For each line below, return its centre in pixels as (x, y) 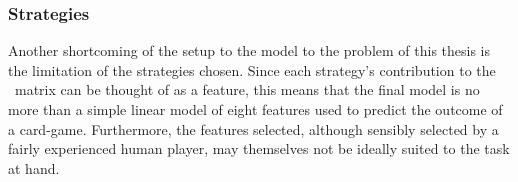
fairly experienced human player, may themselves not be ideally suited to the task (259, 148)
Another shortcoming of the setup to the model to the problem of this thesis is (249, 50)
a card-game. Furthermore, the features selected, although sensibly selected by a (253, 128)
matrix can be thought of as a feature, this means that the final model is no (247, 89)
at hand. (34, 167)
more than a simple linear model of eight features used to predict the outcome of (255, 109)
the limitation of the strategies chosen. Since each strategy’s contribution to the (252, 69)
